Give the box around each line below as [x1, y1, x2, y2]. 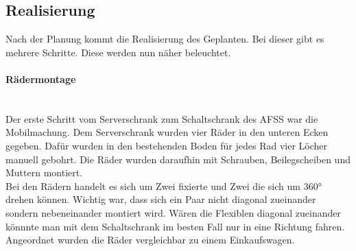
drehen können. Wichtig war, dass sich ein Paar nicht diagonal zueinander [5, 192, 316, 206]
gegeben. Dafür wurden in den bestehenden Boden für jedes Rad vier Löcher [5, 138, 327, 152]
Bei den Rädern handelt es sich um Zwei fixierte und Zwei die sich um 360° [5, 178, 322, 193]
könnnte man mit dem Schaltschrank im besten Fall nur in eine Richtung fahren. [5, 219, 345, 233]
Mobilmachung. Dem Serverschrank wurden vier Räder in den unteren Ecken [5, 125, 329, 139]
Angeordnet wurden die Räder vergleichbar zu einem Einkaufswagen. [5, 232, 295, 247]
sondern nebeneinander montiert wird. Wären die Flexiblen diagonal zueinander [5, 205, 342, 219]
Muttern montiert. [5, 165, 83, 180]
